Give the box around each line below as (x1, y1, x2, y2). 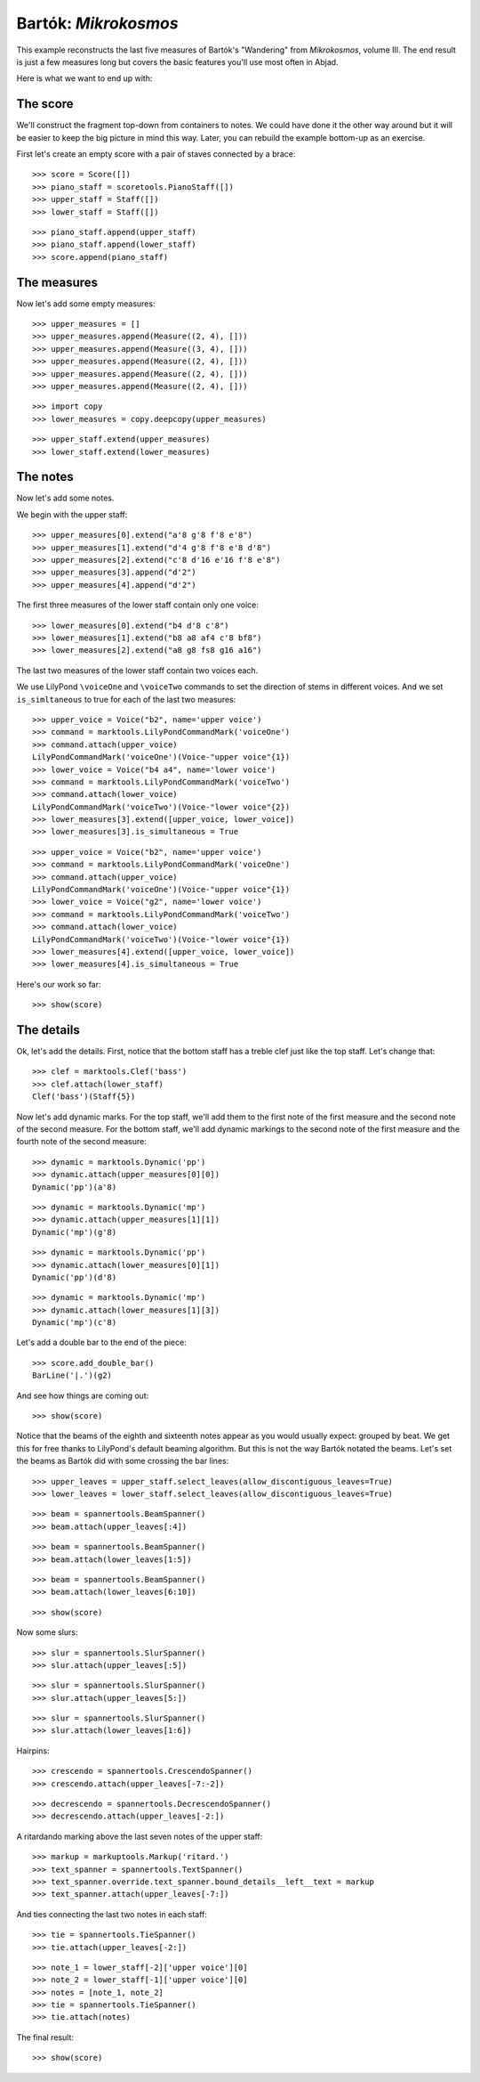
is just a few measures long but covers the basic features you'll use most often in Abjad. (16, 56, 339, 67)
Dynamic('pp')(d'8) (32, 1272, 117, 1282)
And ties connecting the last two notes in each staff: (16, 1908, 208, 1919)
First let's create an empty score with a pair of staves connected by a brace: (16, 149, 296, 159)
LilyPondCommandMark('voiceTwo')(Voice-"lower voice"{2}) (32, 801, 291, 812)
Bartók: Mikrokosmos (16, 13, 179, 33)
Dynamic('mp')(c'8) (32, 1318, 117, 1328)
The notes (16, 469, 75, 484)
